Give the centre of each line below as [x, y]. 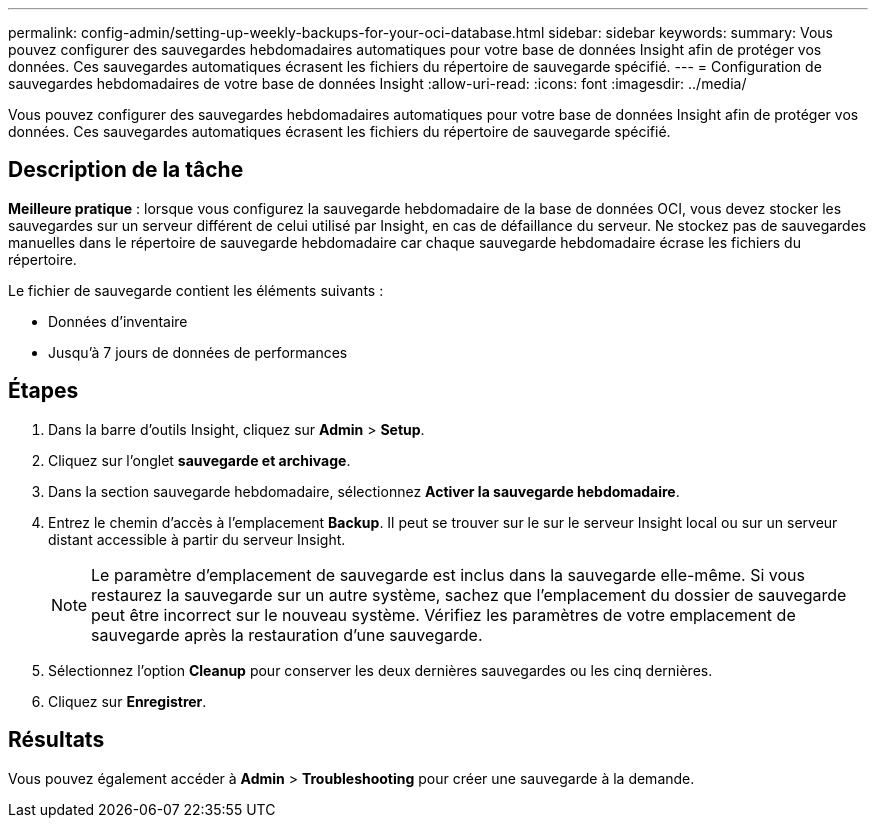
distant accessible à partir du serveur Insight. [197, 539]
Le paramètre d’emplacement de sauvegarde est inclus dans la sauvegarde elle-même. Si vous [448, 574]
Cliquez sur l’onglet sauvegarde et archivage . [199, 460]
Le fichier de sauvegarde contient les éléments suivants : [196, 290]
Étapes [43, 391]
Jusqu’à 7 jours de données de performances [198, 352]
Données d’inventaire [118, 321]
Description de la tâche [126, 170]
